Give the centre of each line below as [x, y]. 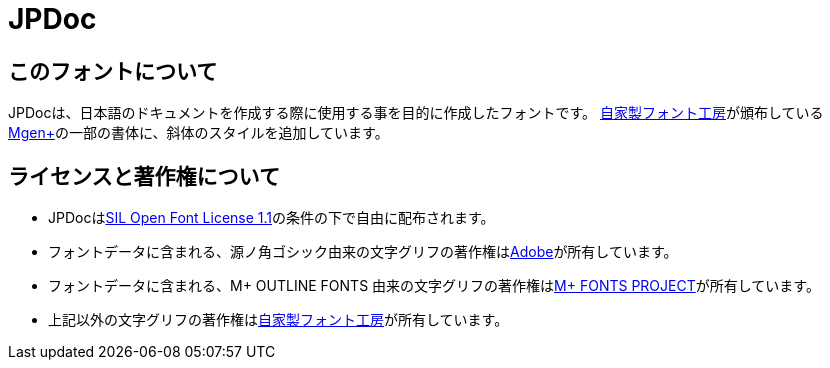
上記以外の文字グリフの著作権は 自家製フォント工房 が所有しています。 [278, 320]
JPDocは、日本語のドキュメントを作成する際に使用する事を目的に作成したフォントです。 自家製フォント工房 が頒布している [416, 113]
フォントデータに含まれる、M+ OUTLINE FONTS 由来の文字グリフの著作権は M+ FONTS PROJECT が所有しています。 [434, 286]
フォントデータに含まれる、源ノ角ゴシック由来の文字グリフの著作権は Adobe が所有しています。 [363, 252]
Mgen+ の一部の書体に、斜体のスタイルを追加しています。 [198, 133]
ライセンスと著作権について [144, 176]
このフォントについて [113, 71]
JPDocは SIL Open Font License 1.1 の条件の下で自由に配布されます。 [271, 218]
